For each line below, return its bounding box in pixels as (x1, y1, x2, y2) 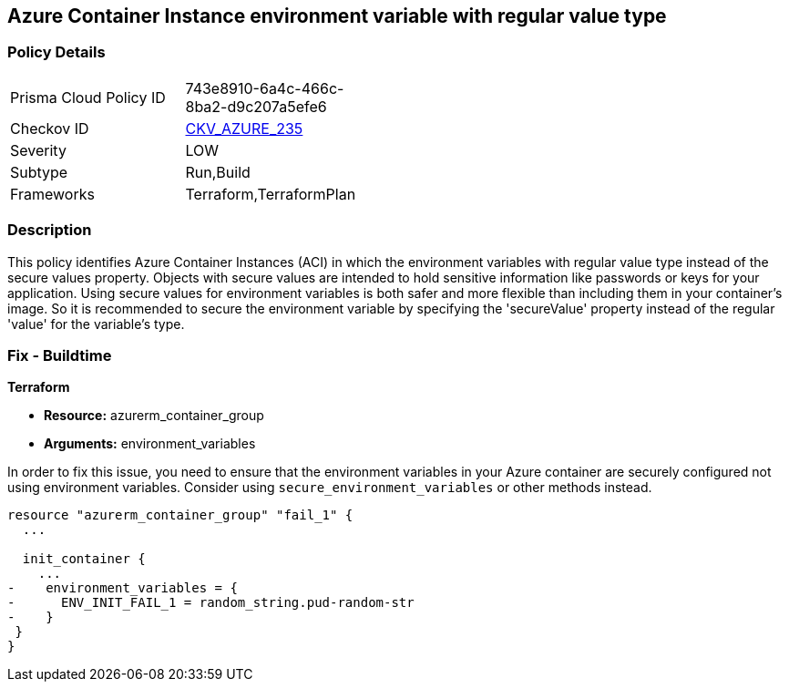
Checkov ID (10, 118, 89, 138)
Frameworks (10, 184, 95, 203)
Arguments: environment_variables (44, 436, 256, 452)
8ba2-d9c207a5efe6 (185, 97, 327, 116)
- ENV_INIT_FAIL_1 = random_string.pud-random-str (7, 595, 415, 611)
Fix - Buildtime (7, 345, 112, 365)
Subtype (10, 162, 68, 181)
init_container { (22, 551, 146, 567)
